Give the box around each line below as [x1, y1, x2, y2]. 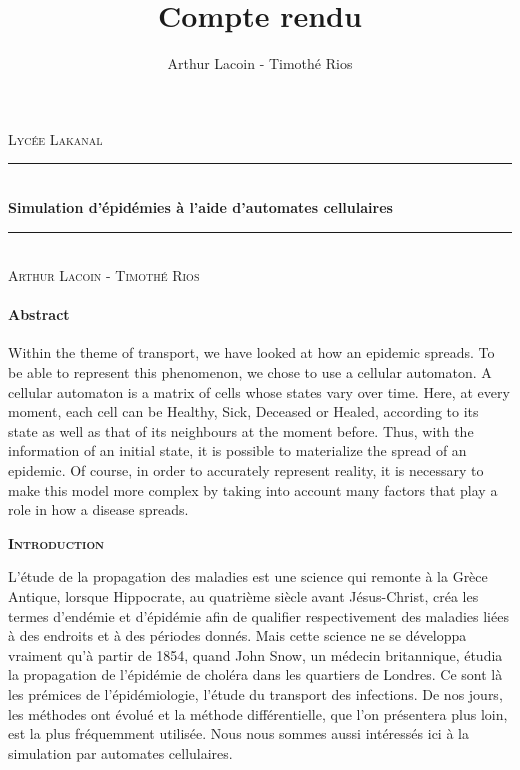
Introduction [8, 532, 105, 553]
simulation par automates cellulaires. [8, 742, 233, 763]
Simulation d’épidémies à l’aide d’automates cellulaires [8, 196, 393, 217]
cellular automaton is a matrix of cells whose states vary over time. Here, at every [8, 381, 510, 402]
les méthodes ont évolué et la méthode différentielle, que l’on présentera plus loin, [8, 703, 508, 724]
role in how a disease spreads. [8, 499, 189, 520]
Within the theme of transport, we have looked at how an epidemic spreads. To [8, 342, 495, 363]
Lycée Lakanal [8, 128, 103, 149]
